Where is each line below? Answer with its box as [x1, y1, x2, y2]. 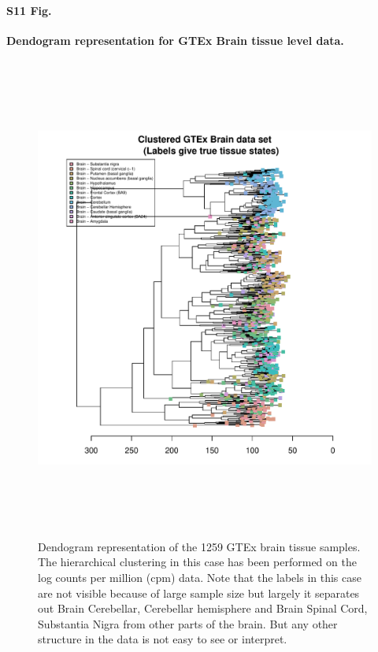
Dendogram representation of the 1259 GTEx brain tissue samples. [38, 538, 361, 554]
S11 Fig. [6, 2, 52, 18]
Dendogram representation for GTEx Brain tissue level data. [6, 31, 344, 48]
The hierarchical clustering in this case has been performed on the [38, 554, 357, 570]
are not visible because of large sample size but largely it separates [38, 584, 360, 601]
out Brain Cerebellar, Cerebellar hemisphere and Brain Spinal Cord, [38, 600, 368, 617]
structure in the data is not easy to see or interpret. [38, 631, 287, 647]
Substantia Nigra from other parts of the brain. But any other [38, 615, 338, 632]
